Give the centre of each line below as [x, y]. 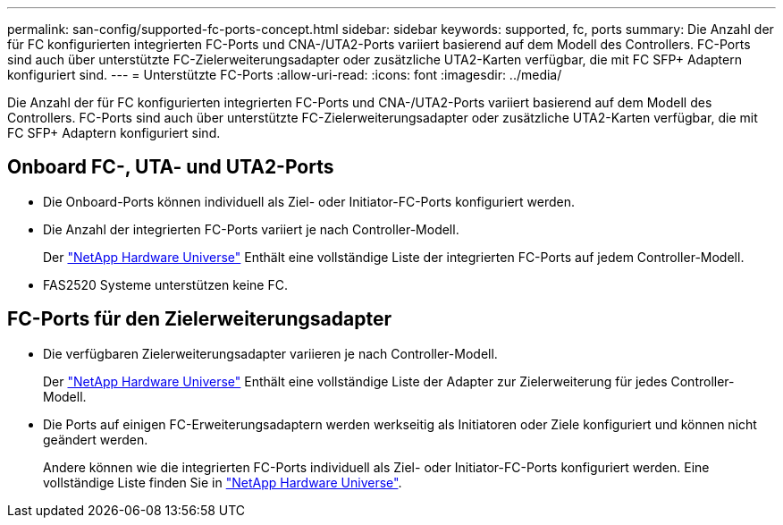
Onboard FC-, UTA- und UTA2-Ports [171, 167]
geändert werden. [96, 439]
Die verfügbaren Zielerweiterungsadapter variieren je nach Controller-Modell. [270, 353]
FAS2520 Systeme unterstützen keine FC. [165, 284]
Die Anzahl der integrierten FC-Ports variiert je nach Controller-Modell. [251, 229]
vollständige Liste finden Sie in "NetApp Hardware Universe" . [223, 482]
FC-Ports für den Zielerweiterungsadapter [199, 319]
